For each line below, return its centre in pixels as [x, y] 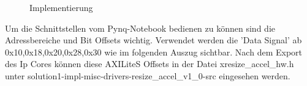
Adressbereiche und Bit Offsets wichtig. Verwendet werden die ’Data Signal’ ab [153, 40]
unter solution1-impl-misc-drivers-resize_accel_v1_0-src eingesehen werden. [148, 75]
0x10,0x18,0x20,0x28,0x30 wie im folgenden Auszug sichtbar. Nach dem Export [153, 52]
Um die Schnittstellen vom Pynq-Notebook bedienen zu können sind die [140, 28]
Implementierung [61, 7]
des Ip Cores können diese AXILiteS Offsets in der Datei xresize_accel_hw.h [150, 64]
